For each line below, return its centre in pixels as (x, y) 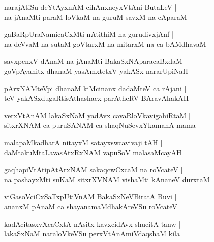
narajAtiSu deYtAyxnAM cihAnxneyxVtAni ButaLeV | (90, 7)
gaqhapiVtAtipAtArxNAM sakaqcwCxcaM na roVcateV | (94, 169)
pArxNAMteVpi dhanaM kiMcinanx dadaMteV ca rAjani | (95, 88)
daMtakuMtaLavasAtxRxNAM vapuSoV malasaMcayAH (93, 152)
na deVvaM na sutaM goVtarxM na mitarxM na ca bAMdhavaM (105, 44)
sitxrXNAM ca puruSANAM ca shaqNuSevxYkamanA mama (100, 125)
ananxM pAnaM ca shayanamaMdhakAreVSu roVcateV (91, 206)
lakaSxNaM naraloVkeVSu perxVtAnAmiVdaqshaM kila (92, 234)
